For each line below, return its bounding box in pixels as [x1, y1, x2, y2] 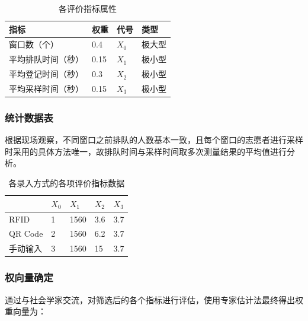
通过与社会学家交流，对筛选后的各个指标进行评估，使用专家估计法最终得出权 [5, 293, 303, 306]
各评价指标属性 [59, 2, 117, 14]
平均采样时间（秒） [9, 82, 84, 94]
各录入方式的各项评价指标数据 [8, 177, 125, 189]
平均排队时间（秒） [9, 53, 84, 65]
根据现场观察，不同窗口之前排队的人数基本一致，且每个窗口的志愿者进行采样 [5, 134, 303, 146]
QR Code [9, 227, 43, 240]
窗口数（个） [9, 38, 59, 50]
